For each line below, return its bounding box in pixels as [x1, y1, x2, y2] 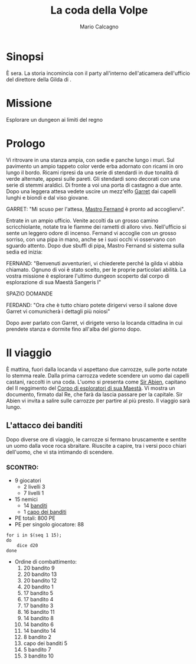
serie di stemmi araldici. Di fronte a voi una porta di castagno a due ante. [6, 181, 183, 188]
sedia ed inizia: [6, 248, 43, 255]
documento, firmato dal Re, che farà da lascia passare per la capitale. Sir [6, 390, 183, 398]
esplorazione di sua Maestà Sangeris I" [6, 278, 102, 285]
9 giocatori [14, 477, 41, 484]
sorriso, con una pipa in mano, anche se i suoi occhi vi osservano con [6, 236, 176, 243]
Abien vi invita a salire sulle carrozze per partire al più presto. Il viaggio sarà [6, 397, 190, 404]
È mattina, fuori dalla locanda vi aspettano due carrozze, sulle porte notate [6, 366, 188, 373]
